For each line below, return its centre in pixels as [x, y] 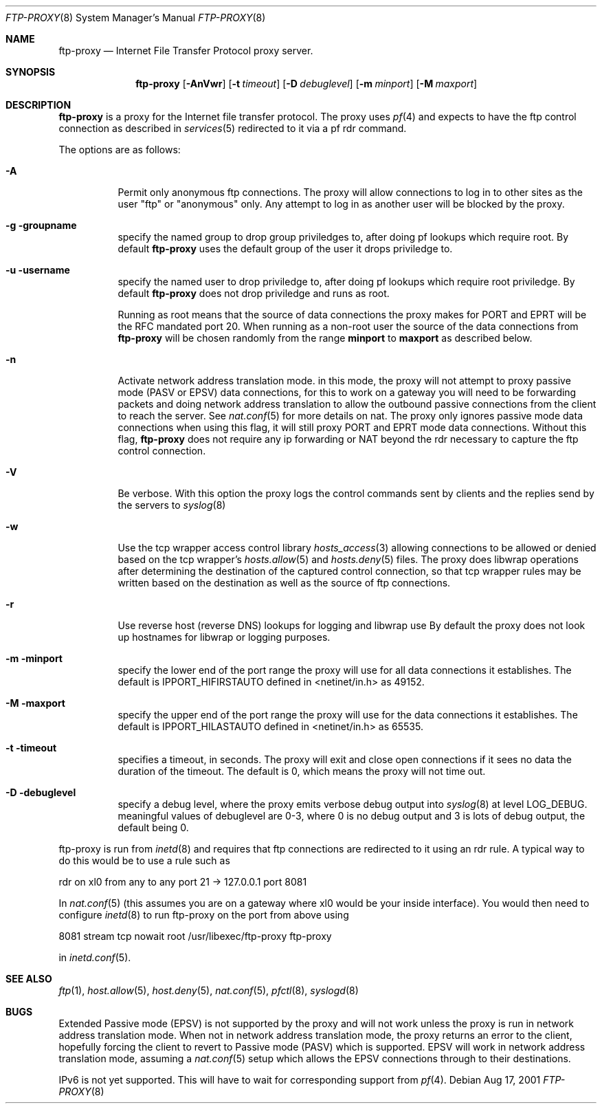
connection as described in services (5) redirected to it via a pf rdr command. [233, 128]
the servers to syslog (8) [172, 505]
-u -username [38, 270]
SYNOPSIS [31, 72]
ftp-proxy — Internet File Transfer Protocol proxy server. [186, 51]
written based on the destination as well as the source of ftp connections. [284, 583]
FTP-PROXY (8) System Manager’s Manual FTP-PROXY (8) [136, 18]
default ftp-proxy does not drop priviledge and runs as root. [254, 293]
